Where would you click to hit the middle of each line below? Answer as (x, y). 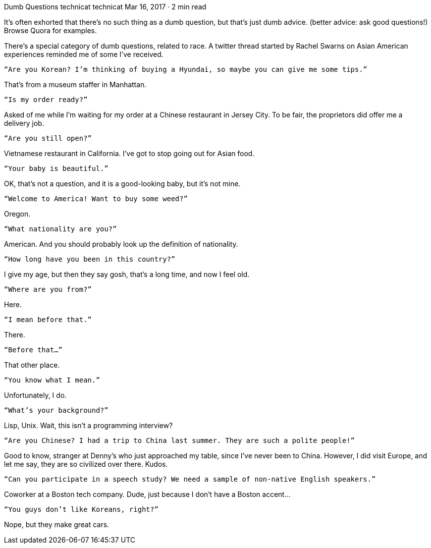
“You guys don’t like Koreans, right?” (81, 509)
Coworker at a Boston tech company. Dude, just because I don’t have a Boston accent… (147, 494)
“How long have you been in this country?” (90, 259)
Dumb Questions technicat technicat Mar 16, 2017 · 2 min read (105, 7)
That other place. (32, 365)
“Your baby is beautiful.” (56, 168)
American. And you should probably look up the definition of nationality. (121, 244)
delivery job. (24, 123)
